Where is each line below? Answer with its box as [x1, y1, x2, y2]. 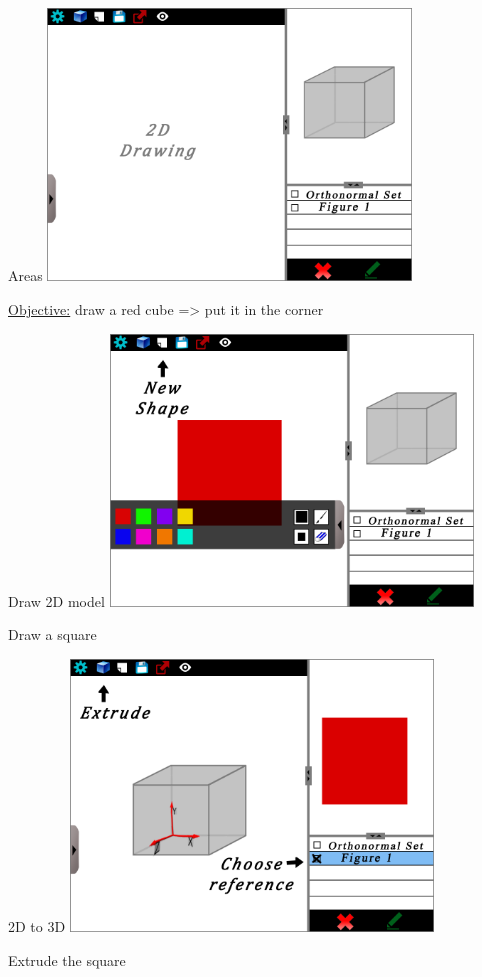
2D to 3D [8, 916, 66, 937]
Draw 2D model [8, 590, 105, 611]
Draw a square [8, 624, 97, 645]
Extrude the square [8, 949, 126, 970]
